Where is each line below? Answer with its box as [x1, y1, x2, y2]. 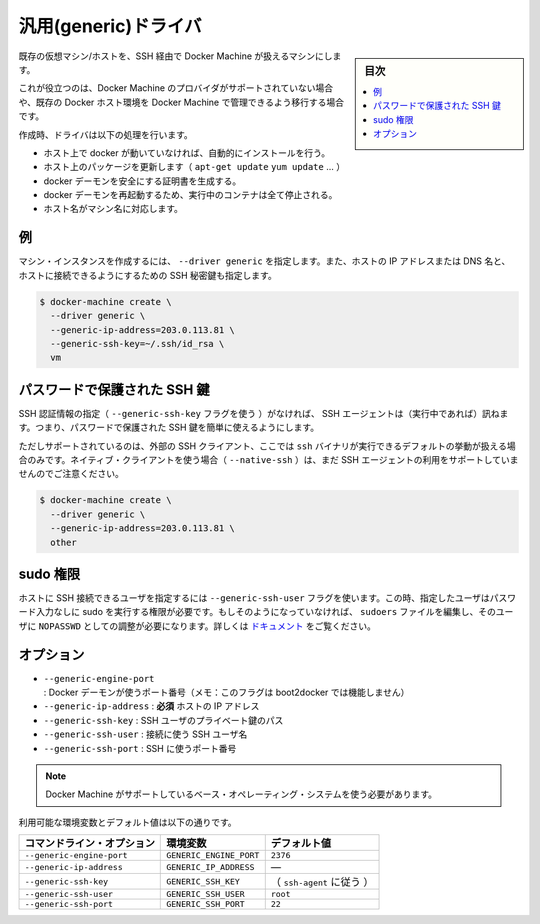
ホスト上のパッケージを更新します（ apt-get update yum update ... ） [43, 161, 345, 173]
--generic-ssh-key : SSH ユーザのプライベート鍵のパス [43, 714, 284, 726]
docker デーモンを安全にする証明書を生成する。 [43, 175, 242, 187]
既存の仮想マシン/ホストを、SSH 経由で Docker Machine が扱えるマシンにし [18, 50, 334, 62]
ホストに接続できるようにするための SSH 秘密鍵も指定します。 [18, 269, 277, 281]
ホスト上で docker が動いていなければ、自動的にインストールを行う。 [43, 146, 331, 159]
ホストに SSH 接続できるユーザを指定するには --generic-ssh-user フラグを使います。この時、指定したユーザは [18, 592, 490, 604]
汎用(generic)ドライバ [18, 15, 202, 37]
